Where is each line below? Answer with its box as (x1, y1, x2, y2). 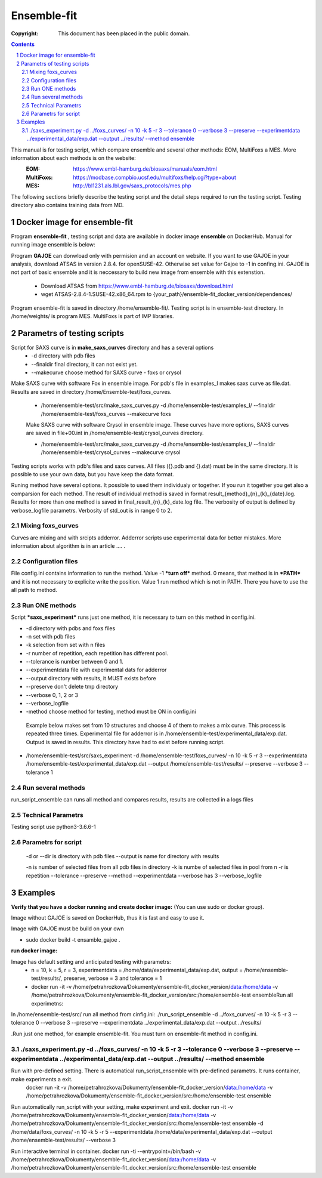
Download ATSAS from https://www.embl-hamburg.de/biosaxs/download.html (41, 282, 234, 289)
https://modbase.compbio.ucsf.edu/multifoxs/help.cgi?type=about (73, 174, 237, 181)
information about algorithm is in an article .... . (11, 542, 126, 550)
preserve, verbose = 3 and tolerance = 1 (63, 975, 162, 982)
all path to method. (11, 587, 58, 593)
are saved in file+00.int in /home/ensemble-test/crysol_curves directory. (26, 430, 204, 437)
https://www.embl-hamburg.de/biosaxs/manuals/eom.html (73, 165, 217, 172)
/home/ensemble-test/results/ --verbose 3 (11, 1137, 116, 1144)
